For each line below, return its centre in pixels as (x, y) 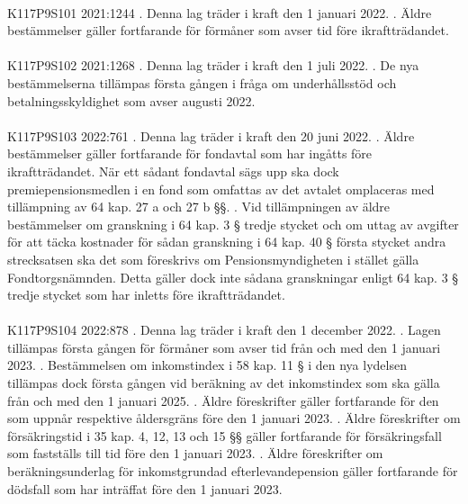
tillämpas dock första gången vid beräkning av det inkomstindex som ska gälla (224, 383)
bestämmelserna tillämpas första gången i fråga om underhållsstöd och (202, 82)
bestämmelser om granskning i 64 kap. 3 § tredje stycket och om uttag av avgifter (233, 224)
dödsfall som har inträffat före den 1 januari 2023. (145, 488)
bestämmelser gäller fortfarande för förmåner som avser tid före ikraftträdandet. (228, 30)
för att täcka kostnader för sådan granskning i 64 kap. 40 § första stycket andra (227, 242)
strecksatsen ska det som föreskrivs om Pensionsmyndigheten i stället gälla (213, 259)
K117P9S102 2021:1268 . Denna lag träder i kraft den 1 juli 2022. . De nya (213, 65)
